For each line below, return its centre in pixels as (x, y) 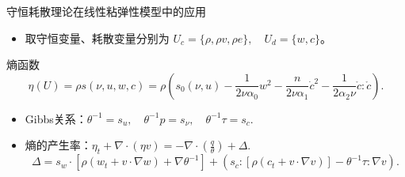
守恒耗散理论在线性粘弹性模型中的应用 (106, 11)
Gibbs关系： (56, 118)
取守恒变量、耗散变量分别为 (97, 38)
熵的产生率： (58, 145)
